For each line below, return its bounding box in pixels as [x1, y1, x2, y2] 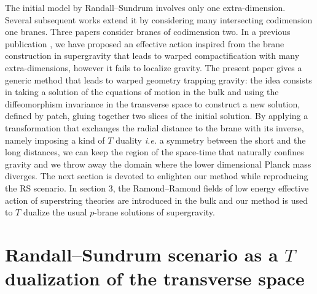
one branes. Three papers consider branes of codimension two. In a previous [5, 25, 291, 38]
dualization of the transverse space [5, 266, 305, 291]
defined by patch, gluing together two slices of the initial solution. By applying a [5, 109, 308, 122]
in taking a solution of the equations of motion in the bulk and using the [5, 85, 279, 98]
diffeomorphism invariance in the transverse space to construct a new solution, [5, 97, 300, 110]
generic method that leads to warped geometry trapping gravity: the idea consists [5, 73, 312, 86]
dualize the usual [23, 206, 87, 219]
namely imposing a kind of [5, 133, 105, 146]
